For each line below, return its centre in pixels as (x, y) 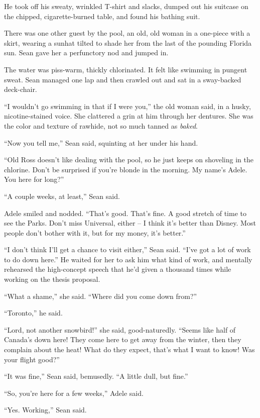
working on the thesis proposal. (52, 279)
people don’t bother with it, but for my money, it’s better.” (95, 232)
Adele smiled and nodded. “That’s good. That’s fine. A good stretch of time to (125, 213)
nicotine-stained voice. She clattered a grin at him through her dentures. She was (129, 116)
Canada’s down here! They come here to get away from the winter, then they (123, 339)
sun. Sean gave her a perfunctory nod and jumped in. (86, 53)
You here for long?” (34, 179)
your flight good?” (32, 359)
